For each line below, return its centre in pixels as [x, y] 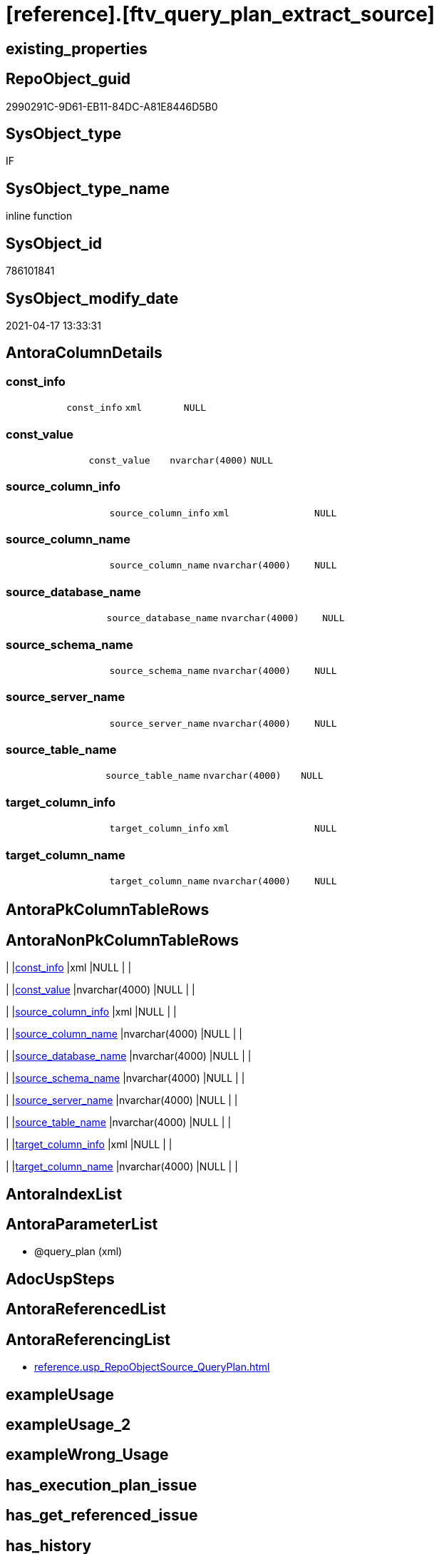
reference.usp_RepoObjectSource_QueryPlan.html [152, 1367]
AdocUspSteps [60, 1279]
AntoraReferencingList [88, 1339]
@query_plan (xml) [78, 1252]
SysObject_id [54, 243]
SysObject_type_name [88, 188]
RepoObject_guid [68, 79]
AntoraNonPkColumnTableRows [123, 940]
